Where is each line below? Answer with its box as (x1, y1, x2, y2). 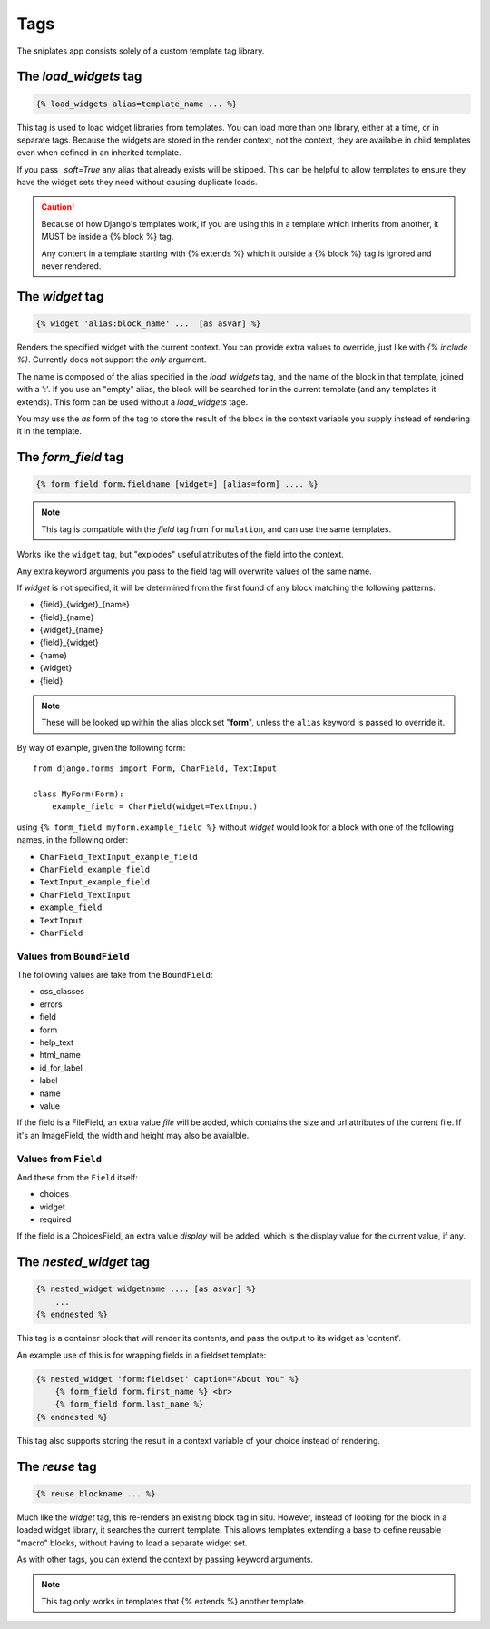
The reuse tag (16, 1458, 97, 1475)
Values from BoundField (16, 950, 131, 963)
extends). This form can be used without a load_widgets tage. (16, 396, 249, 408)
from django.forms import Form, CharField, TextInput (33, 764, 277, 774)
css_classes (39, 986, 85, 997)
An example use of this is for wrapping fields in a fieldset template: (16, 1349, 267, 1360)
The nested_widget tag (16, 1254, 150, 1270)
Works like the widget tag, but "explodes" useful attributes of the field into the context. (16, 549, 345, 560)
